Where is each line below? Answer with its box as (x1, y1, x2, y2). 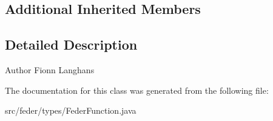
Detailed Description (5, 35, 138, 54)
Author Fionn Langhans (5, 63, 95, 76)
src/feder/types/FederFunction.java (5, 104, 136, 117)
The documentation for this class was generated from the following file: (5, 83, 269, 96)
